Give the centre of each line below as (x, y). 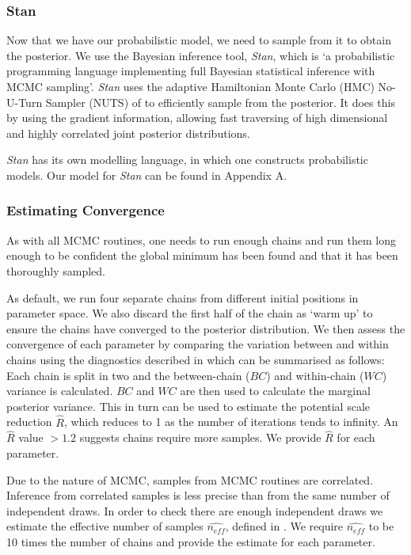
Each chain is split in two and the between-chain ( (128, 375)
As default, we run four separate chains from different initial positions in (183, 297)
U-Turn (25, 102)
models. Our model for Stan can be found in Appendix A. (147, 175)
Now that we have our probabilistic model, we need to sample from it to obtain (199, 40)
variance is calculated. (60, 391)
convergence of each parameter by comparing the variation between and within (198, 344)
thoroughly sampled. (56, 270)
